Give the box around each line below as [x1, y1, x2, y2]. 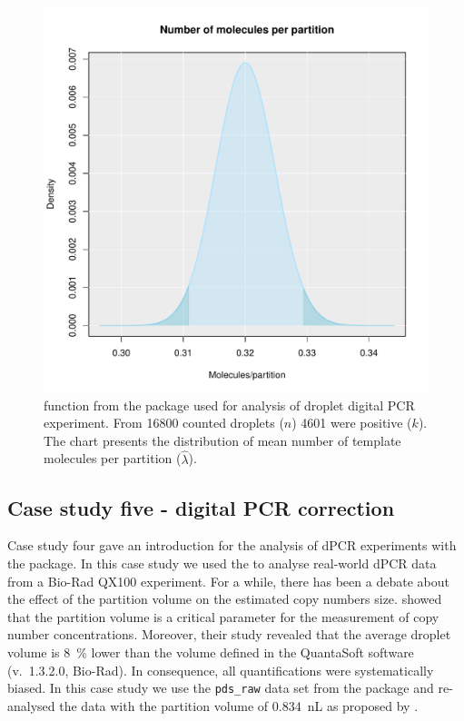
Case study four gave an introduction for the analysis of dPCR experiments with [7, 536, 457, 555]
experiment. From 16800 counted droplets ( [44, 413, 284, 432]
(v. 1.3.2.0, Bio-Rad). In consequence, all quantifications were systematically [7, 660, 434, 679]
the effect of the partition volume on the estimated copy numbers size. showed [7, 589, 442, 608]
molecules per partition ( [44, 449, 182, 468]
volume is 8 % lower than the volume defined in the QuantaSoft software [7, 642, 414, 661]
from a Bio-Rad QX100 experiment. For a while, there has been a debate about [7, 571, 449, 590]
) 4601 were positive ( [291, 413, 412, 432]
